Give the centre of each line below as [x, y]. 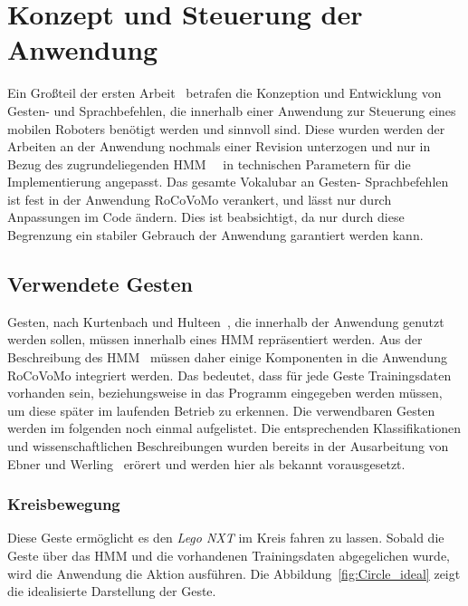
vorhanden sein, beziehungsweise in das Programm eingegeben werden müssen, [225, 393]
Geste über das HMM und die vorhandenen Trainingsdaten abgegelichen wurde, [229, 556]
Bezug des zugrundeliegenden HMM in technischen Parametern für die [209, 164]
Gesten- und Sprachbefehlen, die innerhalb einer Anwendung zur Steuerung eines [232, 110]
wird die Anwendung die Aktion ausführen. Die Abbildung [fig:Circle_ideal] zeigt [234, 573]
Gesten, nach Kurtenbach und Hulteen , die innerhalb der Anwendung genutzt [226, 321]
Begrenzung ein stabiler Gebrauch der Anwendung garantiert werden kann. [215, 235]
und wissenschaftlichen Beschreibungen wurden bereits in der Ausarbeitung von [228, 446]
